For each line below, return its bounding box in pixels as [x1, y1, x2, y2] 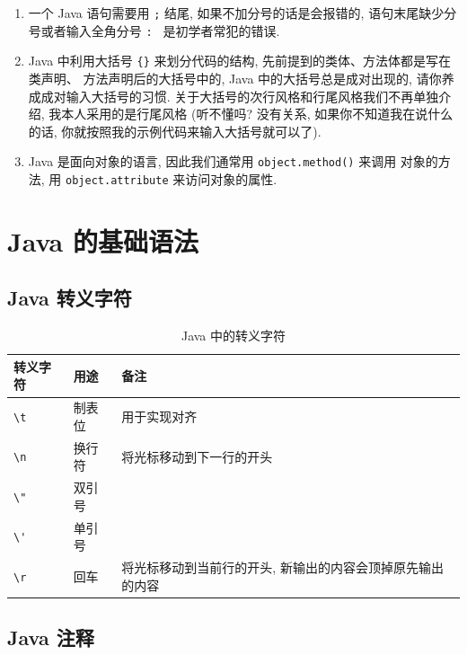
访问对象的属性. [185, 170, 278, 188]
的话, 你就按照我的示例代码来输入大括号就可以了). [28, 121, 322, 140]
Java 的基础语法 [7, 222, 198, 259]
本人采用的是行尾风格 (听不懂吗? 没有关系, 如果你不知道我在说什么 [61, 104, 454, 123]
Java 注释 [7, 624, 94, 651]
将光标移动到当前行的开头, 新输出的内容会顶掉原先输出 [121, 558, 444, 577]
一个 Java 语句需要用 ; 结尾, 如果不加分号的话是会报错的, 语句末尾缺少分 [28, 4, 457, 22]
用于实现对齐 [121, 407, 198, 426]
